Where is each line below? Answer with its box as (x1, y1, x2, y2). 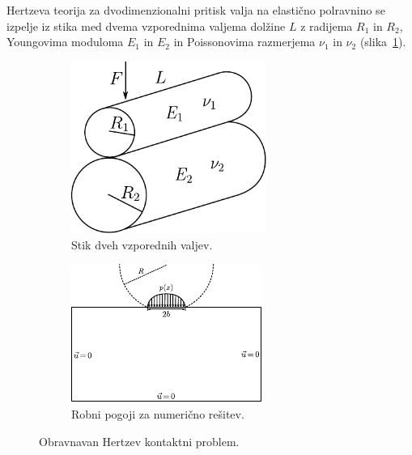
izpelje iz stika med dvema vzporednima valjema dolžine (6, 17, 286, 34)
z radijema (300, 17, 353, 34)
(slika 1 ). (359, 33, 406, 50)
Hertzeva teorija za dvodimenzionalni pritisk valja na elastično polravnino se (6, 2, 385, 18)
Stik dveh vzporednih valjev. (71, 236, 213, 253)
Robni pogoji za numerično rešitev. (71, 405, 244, 422)
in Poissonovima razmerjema (173, 33, 316, 50)
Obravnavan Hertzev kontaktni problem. (39, 432, 240, 449)
